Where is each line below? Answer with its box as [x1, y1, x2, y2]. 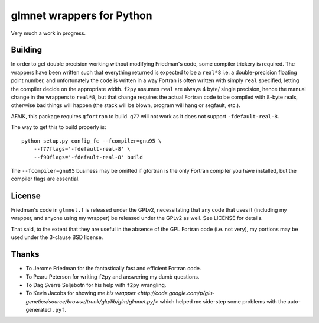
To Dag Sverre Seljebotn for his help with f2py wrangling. [25, 281, 167, 288]
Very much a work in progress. [11, 30, 86, 37]
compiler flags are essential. [11, 175, 80, 183]
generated [25, 306, 51, 314]
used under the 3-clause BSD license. [11, 234, 103, 241]
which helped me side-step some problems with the [159, 298, 287, 305]
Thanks [11, 249, 40, 260]
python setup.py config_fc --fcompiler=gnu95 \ [21, 137, 162, 144]
